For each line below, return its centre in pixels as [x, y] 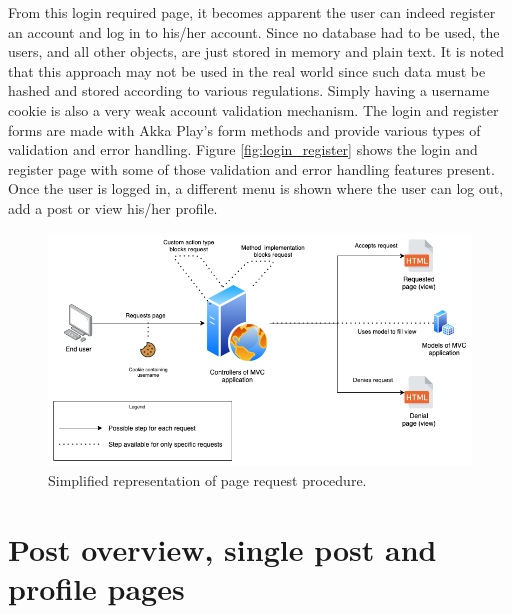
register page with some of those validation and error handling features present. [251, 168]
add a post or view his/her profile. [113, 207]
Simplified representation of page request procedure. [207, 480]
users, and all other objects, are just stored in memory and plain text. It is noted [256, 51]
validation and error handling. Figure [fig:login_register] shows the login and [243, 149]
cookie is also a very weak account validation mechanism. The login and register [253, 109]
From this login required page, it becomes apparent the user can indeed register [252, 12]
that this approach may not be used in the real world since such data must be [247, 70]
